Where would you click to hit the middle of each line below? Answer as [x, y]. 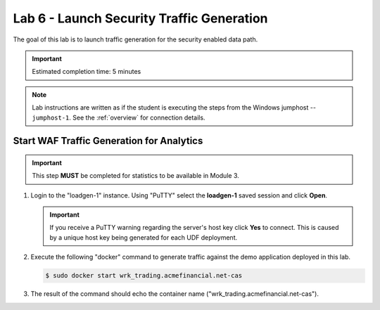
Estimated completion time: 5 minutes [87, 72]
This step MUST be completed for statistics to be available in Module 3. [135, 176]
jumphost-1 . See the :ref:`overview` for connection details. [119, 117]
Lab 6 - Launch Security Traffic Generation [140, 18]
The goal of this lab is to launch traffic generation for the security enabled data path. [135, 39]
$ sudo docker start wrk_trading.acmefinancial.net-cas [144, 276]
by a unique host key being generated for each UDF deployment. [144, 237]
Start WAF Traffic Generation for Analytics [108, 141]
